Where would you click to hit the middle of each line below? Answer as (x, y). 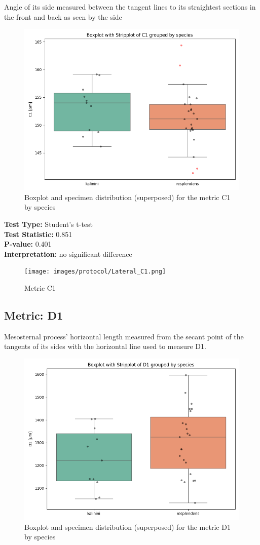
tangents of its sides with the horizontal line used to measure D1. (105, 346)
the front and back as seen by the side (63, 16)
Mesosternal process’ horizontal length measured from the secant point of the (124, 336)
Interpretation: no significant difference (68, 254)
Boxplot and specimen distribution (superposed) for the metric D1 (127, 527)
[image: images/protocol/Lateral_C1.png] (95, 272)
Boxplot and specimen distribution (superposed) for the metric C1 (127, 197)
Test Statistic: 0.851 (38, 234)
